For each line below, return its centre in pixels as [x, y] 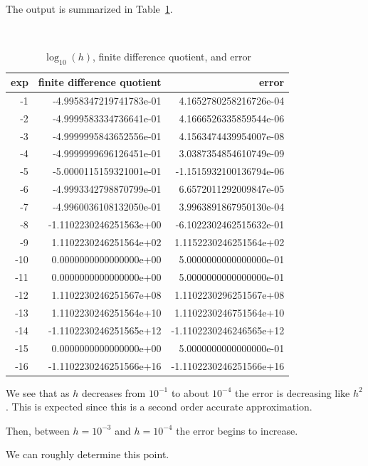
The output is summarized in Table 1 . [89, 9]
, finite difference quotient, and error [172, 57]
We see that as [38, 392]
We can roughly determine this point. [88, 454]
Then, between [38, 430]
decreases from [114, 392]
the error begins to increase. [237, 430]
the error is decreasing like [293, 392]
